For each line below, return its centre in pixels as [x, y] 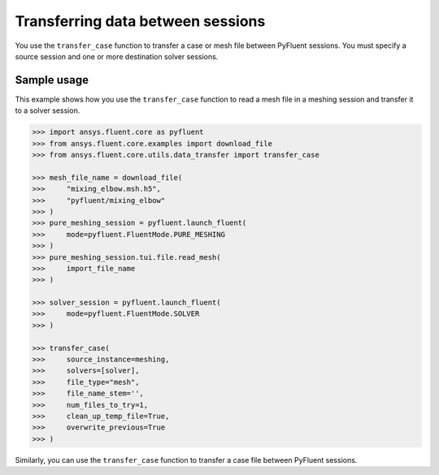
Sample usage [52, 80]
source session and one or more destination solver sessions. [117, 56]
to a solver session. [48, 110]
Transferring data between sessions [140, 21]
